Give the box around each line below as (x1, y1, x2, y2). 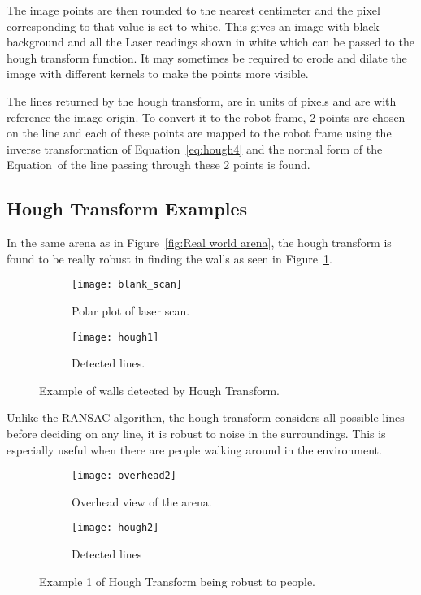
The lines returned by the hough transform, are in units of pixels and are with (7, 92, 397, 109)
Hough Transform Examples (7, 196, 248, 221)
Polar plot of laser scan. (72, 302, 190, 319)
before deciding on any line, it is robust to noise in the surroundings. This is (7, 425, 386, 442)
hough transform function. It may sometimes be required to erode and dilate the (7, 49, 407, 66)
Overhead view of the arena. (72, 493, 212, 510)
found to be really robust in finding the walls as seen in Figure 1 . (7, 250, 332, 267)
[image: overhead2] (72, 470, 176, 482)
